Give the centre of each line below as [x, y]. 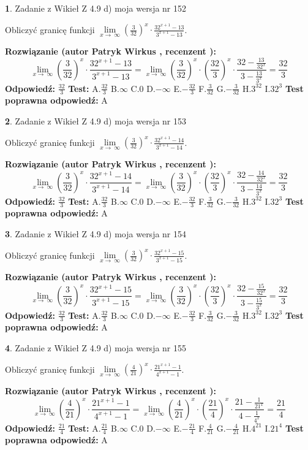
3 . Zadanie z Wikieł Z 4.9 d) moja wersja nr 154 [96, 233]
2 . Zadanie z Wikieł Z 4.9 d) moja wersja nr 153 [96, 120]
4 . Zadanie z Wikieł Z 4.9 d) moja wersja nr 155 [96, 347]
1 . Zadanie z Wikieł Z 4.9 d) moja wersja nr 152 [96, 8]
